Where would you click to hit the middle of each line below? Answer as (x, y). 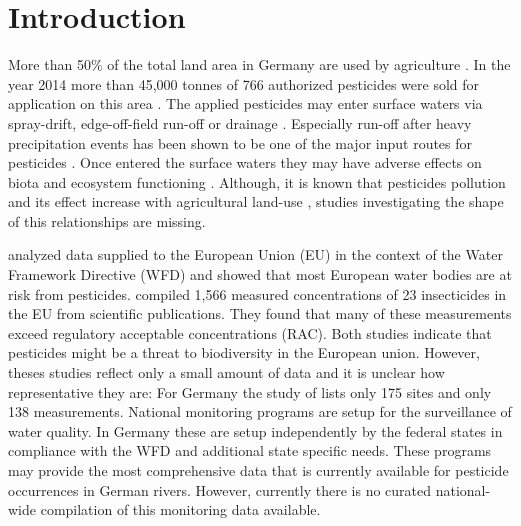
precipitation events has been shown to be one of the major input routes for (240, 142)
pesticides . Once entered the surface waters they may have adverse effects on (245, 162)
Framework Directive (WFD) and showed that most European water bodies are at (260, 274)
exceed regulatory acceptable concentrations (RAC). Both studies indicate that (250, 332)
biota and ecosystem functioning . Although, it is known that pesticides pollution (257, 181)
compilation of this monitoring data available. (180, 509)
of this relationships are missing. (107, 220)
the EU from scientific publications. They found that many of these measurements (260, 313)
